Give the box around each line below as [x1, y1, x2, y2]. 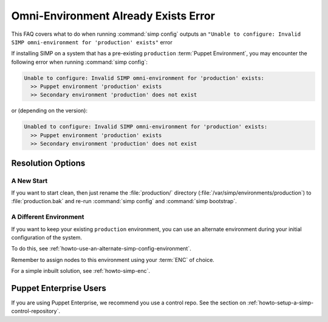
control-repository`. [11, 307, 61, 315]
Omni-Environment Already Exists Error [11, 9, 216, 22]
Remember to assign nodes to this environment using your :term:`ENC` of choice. [11, 256, 215, 263]
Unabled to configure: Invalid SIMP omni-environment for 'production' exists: [24, 123, 268, 130]
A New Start [11, 176, 48, 185]
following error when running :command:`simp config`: [11, 58, 148, 65]
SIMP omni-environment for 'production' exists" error [11, 38, 173, 45]
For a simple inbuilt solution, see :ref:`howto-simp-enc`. [11, 267, 151, 275]
